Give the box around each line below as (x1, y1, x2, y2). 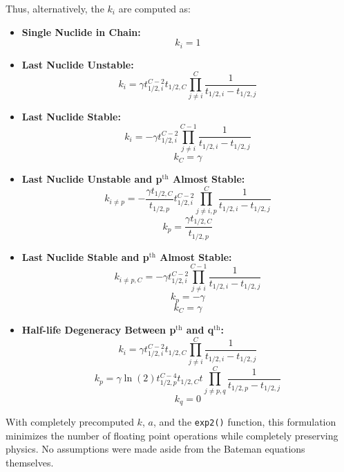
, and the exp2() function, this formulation (153, 415, 336, 429)
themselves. (6, 455, 54, 470)
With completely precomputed (6, 415, 134, 429)
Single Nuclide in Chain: (21, 24, 141, 39)
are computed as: (118, 1, 191, 15)
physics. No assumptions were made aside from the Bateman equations (6, 442, 305, 456)
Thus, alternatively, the (6, 1, 104, 15)
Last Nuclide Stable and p (21, 249, 149, 264)
